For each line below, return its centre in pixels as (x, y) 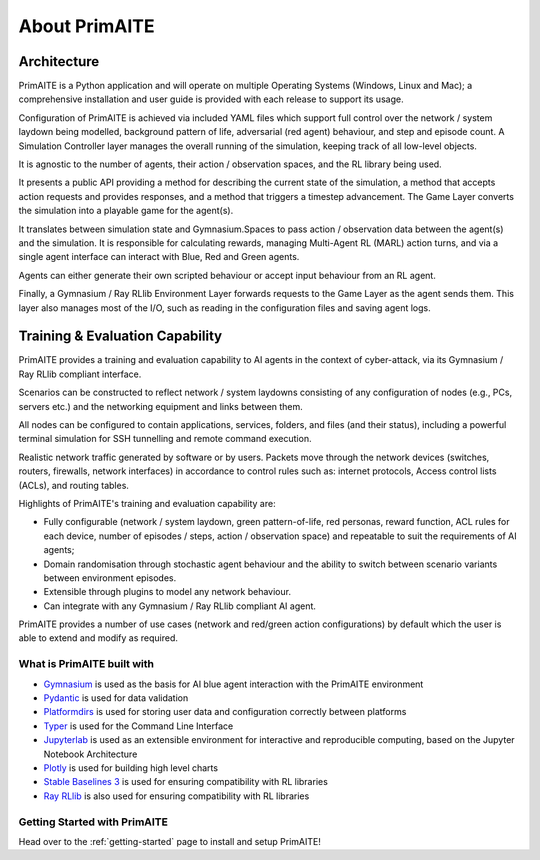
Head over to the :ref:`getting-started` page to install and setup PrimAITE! (170, 841)
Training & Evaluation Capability (120, 336)
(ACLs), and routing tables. (74, 485)
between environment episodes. (110, 577)
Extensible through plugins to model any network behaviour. (167, 592)
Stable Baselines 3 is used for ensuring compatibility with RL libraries (186, 782)
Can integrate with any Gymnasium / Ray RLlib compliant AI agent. (180, 606)
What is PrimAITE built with (86, 664)
